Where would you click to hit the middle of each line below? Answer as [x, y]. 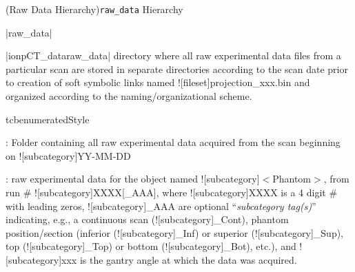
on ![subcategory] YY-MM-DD [68, 155]
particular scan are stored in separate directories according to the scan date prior [177, 69]
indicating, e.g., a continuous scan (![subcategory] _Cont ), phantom [147, 219]
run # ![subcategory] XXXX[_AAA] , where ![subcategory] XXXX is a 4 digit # [172, 192]
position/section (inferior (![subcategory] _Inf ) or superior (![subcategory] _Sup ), [175, 232]
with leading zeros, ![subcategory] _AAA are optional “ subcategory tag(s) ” [161, 206]
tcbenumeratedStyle [48, 119]
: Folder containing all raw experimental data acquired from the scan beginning [173, 142]
